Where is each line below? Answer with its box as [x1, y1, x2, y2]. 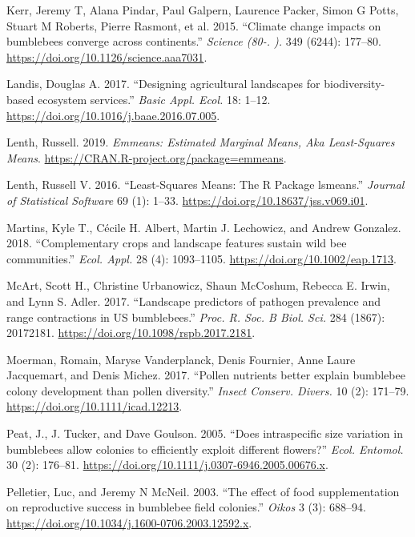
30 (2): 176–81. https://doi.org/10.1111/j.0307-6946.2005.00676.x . [6, 456, 328, 473]
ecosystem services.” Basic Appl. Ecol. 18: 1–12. [37, 90, 271, 107]
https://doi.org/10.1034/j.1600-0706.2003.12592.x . [6, 515, 252, 531]
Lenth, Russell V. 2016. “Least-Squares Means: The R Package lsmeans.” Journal [6, 176, 405, 193]
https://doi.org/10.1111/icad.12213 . [6, 398, 183, 415]
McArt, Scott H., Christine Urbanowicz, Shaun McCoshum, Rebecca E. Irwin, [6, 277, 390, 294]
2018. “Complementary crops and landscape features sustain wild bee [6, 234, 347, 251]
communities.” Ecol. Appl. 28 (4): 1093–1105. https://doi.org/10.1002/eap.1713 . [6, 250, 397, 266]
